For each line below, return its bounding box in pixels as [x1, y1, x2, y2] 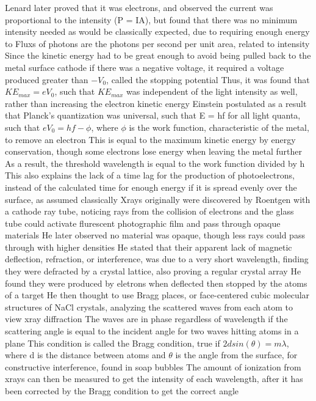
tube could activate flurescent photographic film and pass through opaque [5, 216, 281, 229]
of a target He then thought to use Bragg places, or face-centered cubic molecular [5, 289, 310, 301]
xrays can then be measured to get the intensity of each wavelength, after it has [5, 372, 303, 385]
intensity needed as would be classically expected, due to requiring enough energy [5, 25, 310, 38]
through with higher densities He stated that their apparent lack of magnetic [5, 240, 292, 253]
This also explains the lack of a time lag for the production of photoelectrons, [5, 169, 295, 182]
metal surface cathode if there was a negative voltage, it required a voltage [5, 61, 284, 73]
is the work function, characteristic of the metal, [129, 120, 309, 133]
